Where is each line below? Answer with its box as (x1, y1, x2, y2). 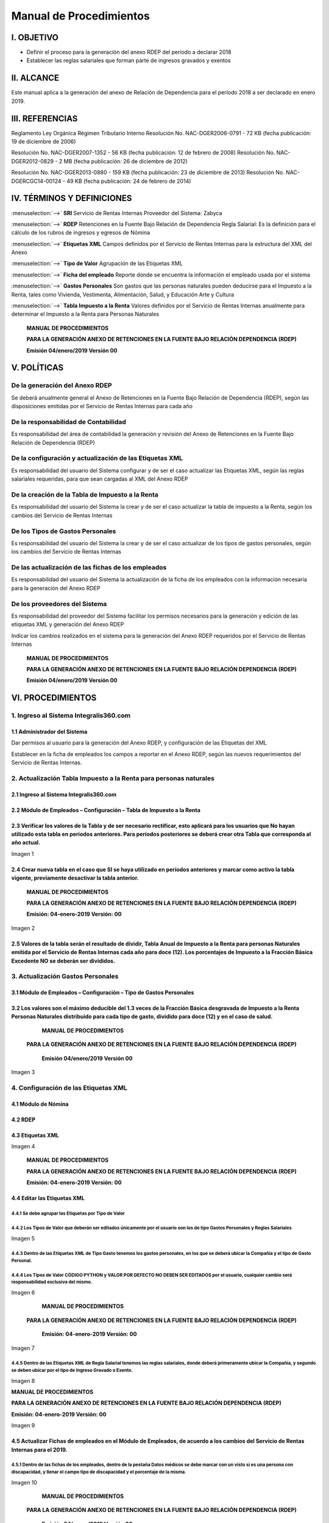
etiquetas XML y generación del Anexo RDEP (11, 621, 124, 628)
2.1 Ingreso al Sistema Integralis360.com (11, 791, 117, 798)
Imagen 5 (11, 1234, 35, 1242)
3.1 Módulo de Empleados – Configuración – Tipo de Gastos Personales (11, 989, 194, 996)
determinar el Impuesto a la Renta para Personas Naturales (11, 311, 160, 318)
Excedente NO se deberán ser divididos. (11, 957, 116, 964)
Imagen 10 (11, 1479, 38, 1486)
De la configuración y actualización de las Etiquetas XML (11, 454, 183, 462)
